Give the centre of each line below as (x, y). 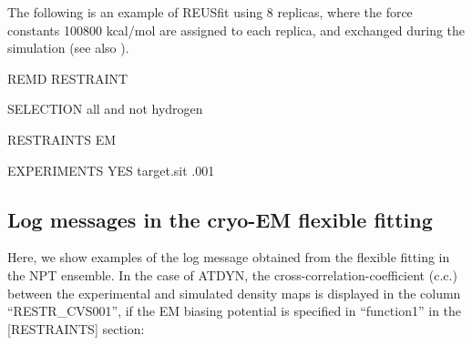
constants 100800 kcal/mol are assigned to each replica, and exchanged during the (236, 30)
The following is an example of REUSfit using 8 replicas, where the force (210, 12)
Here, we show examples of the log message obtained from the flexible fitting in (229, 257)
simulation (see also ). (68, 48)
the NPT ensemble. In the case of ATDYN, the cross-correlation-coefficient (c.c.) (232, 274)
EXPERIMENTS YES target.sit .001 (111, 170)
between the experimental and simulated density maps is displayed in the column (234, 293)
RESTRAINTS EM (62, 139)
